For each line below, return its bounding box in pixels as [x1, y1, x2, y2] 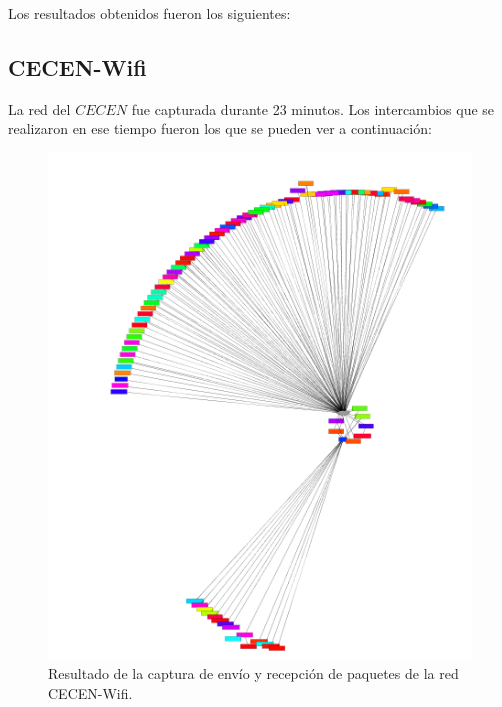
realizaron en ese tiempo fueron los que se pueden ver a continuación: [8, 118, 432, 139]
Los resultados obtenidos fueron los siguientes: [8, 3, 291, 23]
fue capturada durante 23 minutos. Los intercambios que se [131, 98, 495, 119]
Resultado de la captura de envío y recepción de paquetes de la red [48, 662, 459, 683]
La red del [8, 98, 71, 119]
